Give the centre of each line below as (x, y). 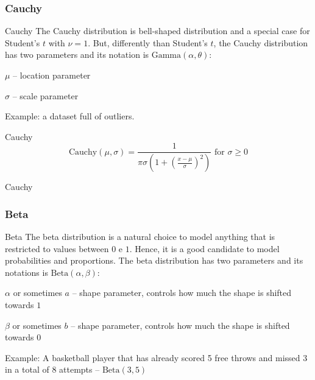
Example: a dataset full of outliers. (70, 116)
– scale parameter (45, 95)
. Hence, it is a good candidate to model (204, 248)
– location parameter (52, 75)
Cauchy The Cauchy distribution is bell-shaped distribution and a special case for (157, 31)
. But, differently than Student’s (148, 42)
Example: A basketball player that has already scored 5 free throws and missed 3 (156, 357)
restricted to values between (57, 248)
